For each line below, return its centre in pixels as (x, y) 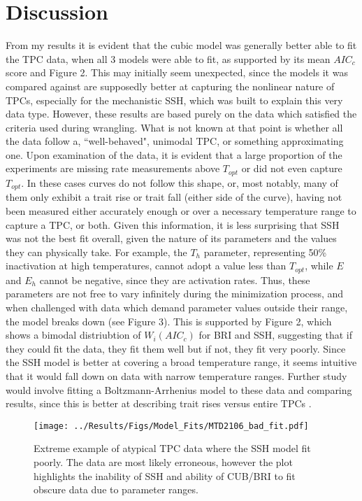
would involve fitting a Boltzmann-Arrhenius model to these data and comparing (179, 389)
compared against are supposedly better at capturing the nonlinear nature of (170, 86)
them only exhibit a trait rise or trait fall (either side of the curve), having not (174, 197)
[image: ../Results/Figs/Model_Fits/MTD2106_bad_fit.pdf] (171, 426)
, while (319, 266)
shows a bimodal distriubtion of (73, 335)
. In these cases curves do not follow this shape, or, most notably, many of (180, 182)
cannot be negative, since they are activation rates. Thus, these (175, 280)
